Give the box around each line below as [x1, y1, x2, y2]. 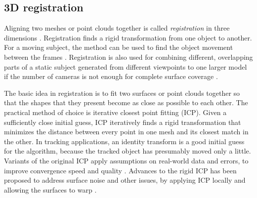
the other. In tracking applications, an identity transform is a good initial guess [4, 136, 245, 146]
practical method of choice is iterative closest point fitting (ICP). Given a [4, 107, 227, 117]
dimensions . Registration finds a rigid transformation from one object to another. [4, 32, 252, 42]
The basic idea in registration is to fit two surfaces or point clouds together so [4, 87, 240, 98]
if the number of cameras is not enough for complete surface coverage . [4, 71, 218, 81]
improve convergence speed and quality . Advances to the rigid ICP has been [4, 165, 237, 175]
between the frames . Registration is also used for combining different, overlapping [4, 51, 253, 62]
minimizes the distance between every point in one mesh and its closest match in [4, 126, 249, 137]
